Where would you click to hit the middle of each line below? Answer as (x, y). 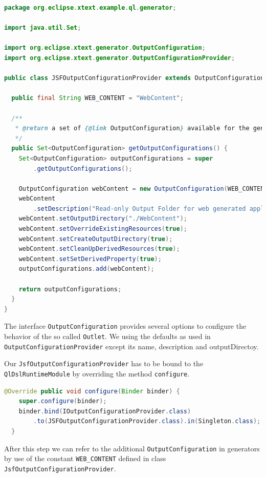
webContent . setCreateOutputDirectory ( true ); (96, 239)
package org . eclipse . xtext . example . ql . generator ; (90, 8)
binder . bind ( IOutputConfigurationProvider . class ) (105, 411)
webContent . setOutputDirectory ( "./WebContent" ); (103, 219)
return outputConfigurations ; (70, 289)
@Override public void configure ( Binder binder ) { (92, 391)
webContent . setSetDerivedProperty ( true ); (90, 259)
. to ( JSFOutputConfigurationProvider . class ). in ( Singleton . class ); (147, 421)
